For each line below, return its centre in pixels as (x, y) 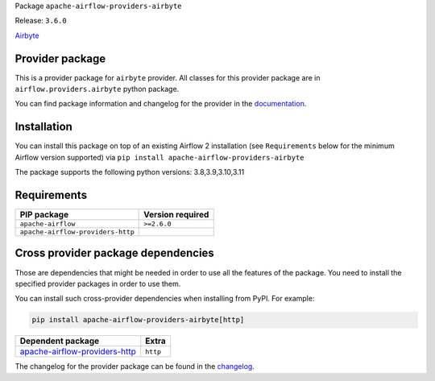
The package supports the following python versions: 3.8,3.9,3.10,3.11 (130, 172)
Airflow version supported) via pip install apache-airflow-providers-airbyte (159, 157)
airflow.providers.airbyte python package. (97, 89)
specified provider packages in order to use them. (98, 284)
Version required (176, 215)
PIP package (44, 215)
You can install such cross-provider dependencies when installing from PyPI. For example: (165, 299)
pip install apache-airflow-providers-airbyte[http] (138, 320)
